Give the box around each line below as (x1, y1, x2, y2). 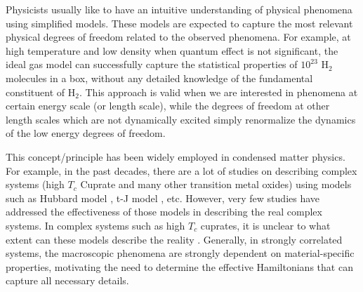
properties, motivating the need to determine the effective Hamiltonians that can (6, 259, 353, 274)
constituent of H (6, 84, 76, 99)
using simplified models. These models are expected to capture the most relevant (6, 15, 353, 30)
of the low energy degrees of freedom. (6, 126, 166, 140)
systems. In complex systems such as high (6, 218, 185, 232)
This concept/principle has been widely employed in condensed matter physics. (6, 149, 345, 164)
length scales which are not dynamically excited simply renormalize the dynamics (6, 112, 356, 126)
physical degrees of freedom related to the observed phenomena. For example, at (6, 29, 351, 44)
